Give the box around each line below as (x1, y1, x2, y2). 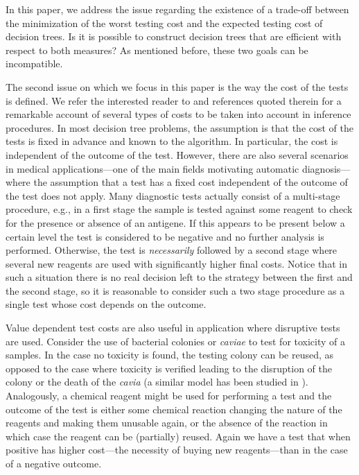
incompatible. (6, 56, 63, 71)
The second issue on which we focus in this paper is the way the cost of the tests (6, 79, 349, 94)
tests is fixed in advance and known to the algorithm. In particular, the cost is (6, 134, 338, 148)
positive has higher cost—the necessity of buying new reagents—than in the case (6, 442, 348, 457)
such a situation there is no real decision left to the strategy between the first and (6, 270, 353, 284)
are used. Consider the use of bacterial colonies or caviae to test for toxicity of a (6, 334, 346, 348)
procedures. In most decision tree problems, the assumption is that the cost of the (6, 120, 354, 135)
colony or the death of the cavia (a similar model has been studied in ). (6, 374, 308, 389)
